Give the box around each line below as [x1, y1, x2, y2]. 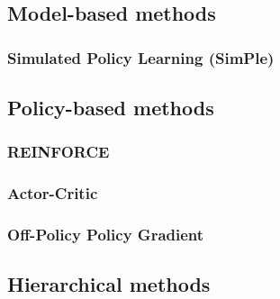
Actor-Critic [7, 182, 98, 204]
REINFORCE [7, 140, 110, 163]
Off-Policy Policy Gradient [7, 223, 204, 246]
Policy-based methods [7, 94, 214, 122]
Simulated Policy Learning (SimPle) [7, 46, 275, 68]
